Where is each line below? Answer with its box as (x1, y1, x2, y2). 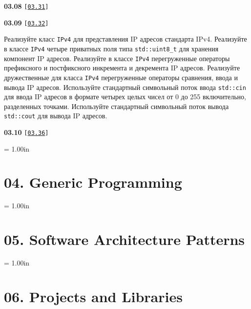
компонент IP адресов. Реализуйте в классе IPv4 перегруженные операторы (4, 53, 230, 63)
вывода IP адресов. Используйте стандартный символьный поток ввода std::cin (4, 82, 246, 92)
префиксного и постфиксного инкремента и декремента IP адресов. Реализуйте (4, 63, 240, 73)
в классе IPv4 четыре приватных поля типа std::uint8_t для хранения (4, 43, 219, 53)
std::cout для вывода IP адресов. (4, 110, 107, 121)
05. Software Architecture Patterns (4, 229, 245, 249)
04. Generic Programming (4, 172, 182, 192)
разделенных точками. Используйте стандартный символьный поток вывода (4, 101, 229, 111)
